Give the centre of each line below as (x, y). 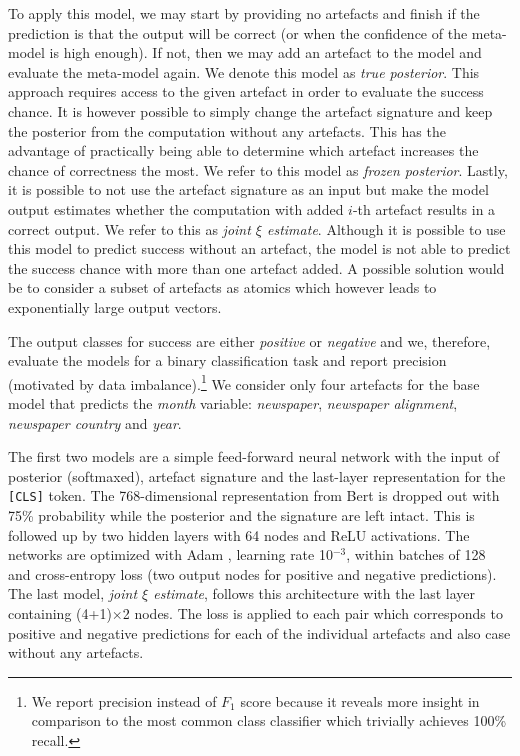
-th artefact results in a (424, 208)
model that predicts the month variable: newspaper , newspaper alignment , (233, 402)
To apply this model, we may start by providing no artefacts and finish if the (244, 13)
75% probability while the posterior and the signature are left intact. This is (241, 514)
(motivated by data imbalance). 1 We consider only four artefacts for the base (244, 382)
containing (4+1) (60, 612)
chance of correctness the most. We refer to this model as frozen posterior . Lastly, (258, 169)
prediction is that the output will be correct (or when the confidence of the (238, 32)
